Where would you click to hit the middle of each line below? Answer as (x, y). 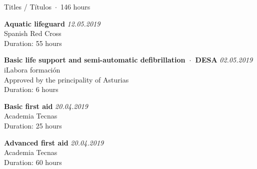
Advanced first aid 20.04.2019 (54, 142)
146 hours (75, 6)
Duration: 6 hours (31, 89)
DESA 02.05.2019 (224, 60)
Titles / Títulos (28, 6)
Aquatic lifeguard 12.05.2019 (52, 23)
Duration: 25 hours (33, 125)
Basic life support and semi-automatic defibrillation (95, 60)
